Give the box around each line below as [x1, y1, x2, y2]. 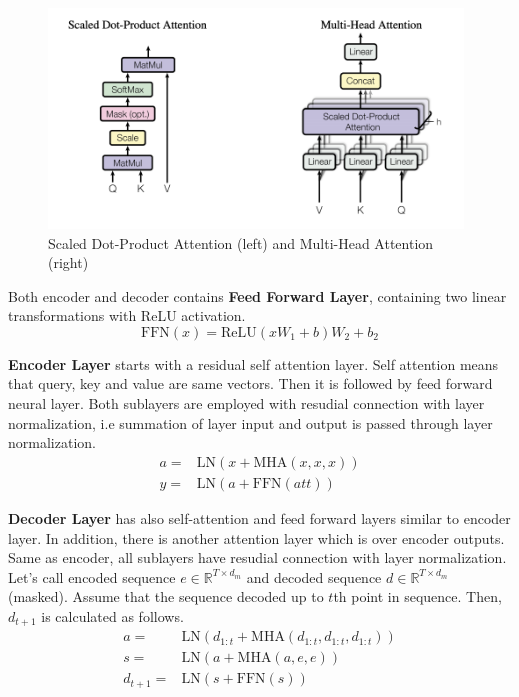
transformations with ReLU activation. [8, 305, 246, 326]
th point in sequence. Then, [333, 586, 502, 607]
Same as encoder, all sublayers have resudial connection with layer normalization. [8, 547, 507, 568]
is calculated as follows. [41, 605, 184, 626]
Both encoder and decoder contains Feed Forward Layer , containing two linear [8, 285, 507, 306]
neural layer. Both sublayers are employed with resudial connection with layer [8, 393, 485, 414]
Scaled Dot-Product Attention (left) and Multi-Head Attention [48, 232, 434, 253]
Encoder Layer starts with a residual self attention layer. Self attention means [8, 353, 499, 374]
